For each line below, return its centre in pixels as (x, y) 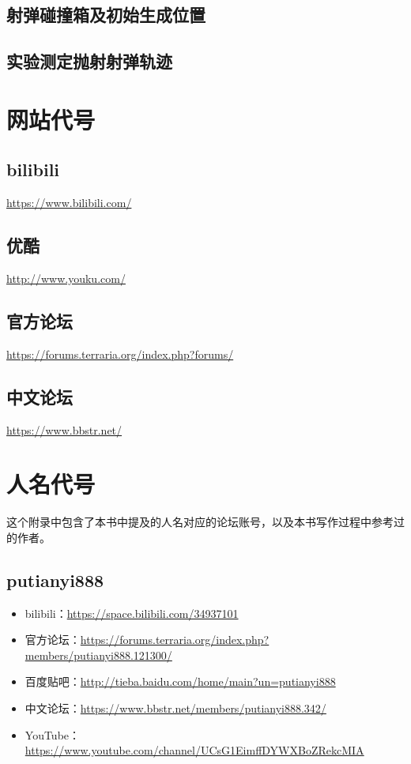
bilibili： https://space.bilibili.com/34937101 (132, 613)
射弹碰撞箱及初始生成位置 (106, 15)
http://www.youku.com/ (66, 278)
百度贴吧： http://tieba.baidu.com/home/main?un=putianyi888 (180, 681)
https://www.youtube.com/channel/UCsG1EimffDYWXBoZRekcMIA (194, 750)
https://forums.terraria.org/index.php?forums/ (120, 354)
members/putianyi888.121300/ (98, 655)
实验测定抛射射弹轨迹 (89, 61)
